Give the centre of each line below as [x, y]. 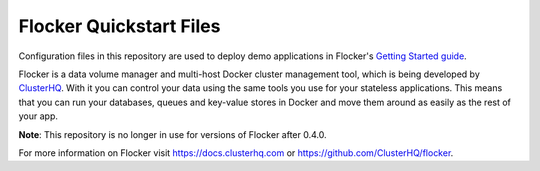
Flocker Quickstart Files [119, 26]
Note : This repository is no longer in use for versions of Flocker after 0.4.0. [172, 134]
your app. [38, 116]
